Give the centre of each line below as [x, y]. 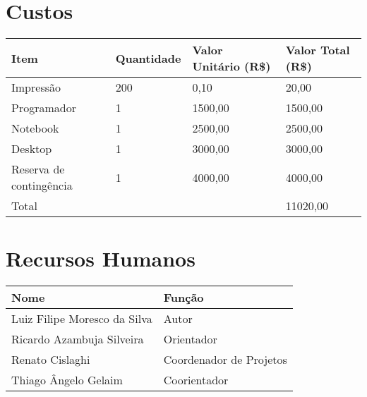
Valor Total [318, 50]
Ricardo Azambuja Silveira [78, 339]
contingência [42, 185]
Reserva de [38, 169]
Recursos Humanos [101, 258]
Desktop [32, 149]
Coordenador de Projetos [225, 360]
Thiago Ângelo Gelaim [67, 380]
